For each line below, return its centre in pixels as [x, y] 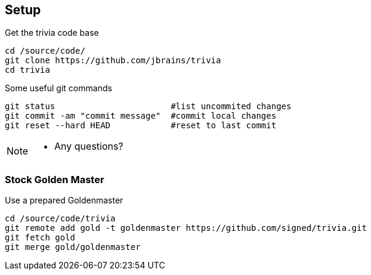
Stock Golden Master [55, 179]
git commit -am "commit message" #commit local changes [141, 116]
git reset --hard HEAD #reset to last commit [141, 126]
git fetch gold [40, 238]
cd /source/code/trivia [60, 219]
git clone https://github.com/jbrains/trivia [113, 61]
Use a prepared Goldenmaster [64, 200]
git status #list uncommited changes [148, 106]
